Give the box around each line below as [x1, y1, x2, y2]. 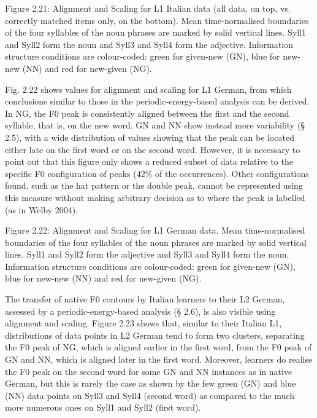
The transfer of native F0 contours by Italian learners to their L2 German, [5, 293, 285, 306]
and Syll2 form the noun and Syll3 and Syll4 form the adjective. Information [5, 37, 293, 50]
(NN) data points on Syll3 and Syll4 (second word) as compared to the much [5, 388, 295, 401]
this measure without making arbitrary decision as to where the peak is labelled [5, 191, 305, 203]
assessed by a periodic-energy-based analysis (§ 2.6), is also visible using [5, 304, 276, 317]
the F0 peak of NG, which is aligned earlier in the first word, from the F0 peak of [5, 341, 312, 353]
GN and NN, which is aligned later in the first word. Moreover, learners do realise [5, 353, 313, 366]
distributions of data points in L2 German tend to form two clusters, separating [5, 328, 305, 341]
